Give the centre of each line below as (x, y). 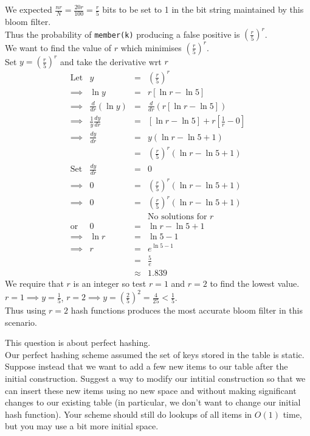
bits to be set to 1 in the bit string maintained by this (203, 9)
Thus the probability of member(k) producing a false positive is (122, 34)
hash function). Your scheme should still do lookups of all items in (129, 414)
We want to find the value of (58, 47)
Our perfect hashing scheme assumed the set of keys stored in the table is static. (155, 354)
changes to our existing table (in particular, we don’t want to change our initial (153, 402)
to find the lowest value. (255, 283)
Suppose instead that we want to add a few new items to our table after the (146, 366)
